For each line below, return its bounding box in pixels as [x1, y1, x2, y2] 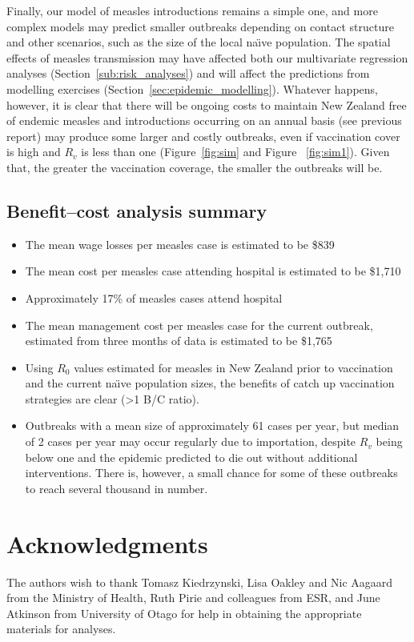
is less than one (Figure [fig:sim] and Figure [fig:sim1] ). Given [81, 143, 390, 160]
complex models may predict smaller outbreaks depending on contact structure [6, 18, 394, 34]
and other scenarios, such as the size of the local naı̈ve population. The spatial [6, 34, 391, 50]
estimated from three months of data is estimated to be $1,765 [25, 332, 332, 349]
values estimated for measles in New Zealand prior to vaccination [74, 359, 393, 375]
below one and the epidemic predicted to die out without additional [25, 448, 358, 465]
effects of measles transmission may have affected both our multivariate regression [6, 49, 408, 66]
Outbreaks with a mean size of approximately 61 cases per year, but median [25, 417, 400, 434]
